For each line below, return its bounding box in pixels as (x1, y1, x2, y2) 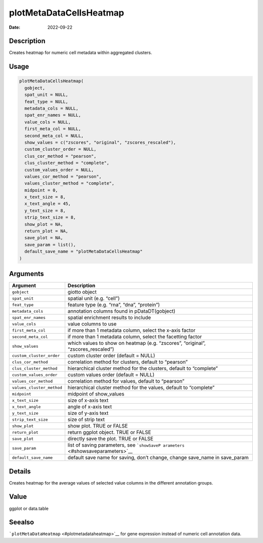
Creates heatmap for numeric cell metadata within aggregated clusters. (9, 50, 152, 56)
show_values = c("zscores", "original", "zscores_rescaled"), (24, 139, 176, 145)
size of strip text (67, 416, 105, 423)
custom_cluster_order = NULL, (24, 147, 97, 152)
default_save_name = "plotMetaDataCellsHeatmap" (24, 249, 143, 254)
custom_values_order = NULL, (24, 167, 94, 172)
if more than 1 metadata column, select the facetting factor (67, 334, 202, 340)
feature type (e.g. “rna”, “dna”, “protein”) (67, 301, 160, 308)
